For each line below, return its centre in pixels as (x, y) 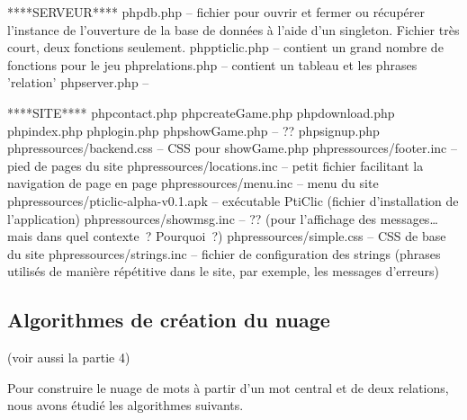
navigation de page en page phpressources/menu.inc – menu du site (193, 183)
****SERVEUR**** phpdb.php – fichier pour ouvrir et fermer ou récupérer (216, 12)
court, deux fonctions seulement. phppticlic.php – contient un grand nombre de (225, 47)
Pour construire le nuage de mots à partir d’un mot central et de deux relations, (228, 387)
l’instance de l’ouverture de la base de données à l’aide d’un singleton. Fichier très (233, 29)
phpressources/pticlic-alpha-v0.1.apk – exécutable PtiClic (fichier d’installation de (233, 200)
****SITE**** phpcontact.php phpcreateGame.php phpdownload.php (201, 112)
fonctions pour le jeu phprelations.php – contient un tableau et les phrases (212, 64)
